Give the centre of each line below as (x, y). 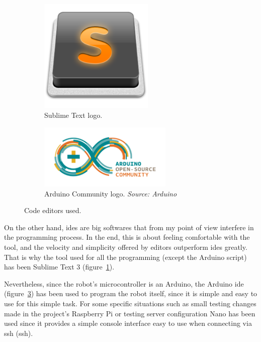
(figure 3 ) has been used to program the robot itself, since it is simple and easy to (131, 293)
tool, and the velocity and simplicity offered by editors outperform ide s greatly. (126, 247)
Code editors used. (53, 210)
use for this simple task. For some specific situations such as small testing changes (130, 303)
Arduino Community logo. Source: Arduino (111, 193)
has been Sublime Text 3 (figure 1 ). (59, 267)
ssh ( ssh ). (19, 333)
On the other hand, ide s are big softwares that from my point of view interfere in (129, 227)
